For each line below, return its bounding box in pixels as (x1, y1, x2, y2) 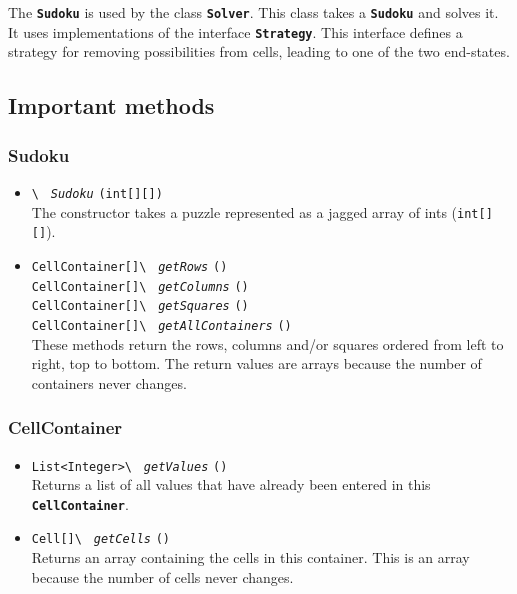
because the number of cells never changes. (31, 566, 294, 587)
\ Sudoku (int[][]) (31, 186, 163, 201)
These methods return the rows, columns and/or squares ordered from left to (31, 333, 504, 354)
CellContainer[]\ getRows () (31, 259, 228, 274)
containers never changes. (31, 372, 187, 393)
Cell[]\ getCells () (31, 532, 171, 547)
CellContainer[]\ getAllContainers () (31, 318, 292, 333)
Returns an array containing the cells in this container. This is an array (31, 547, 470, 568)
